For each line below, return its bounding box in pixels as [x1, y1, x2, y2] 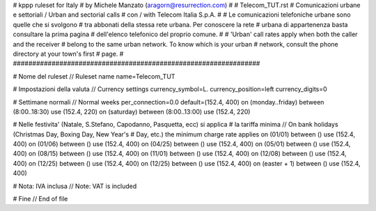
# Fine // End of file [13, 195, 68, 203]
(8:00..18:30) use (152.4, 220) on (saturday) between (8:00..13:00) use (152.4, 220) [13, 107, 251, 116]
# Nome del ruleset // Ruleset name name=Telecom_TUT [13, 72, 175, 80]
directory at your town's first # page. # [13, 49, 124, 58]
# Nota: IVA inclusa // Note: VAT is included [13, 182, 137, 190]
